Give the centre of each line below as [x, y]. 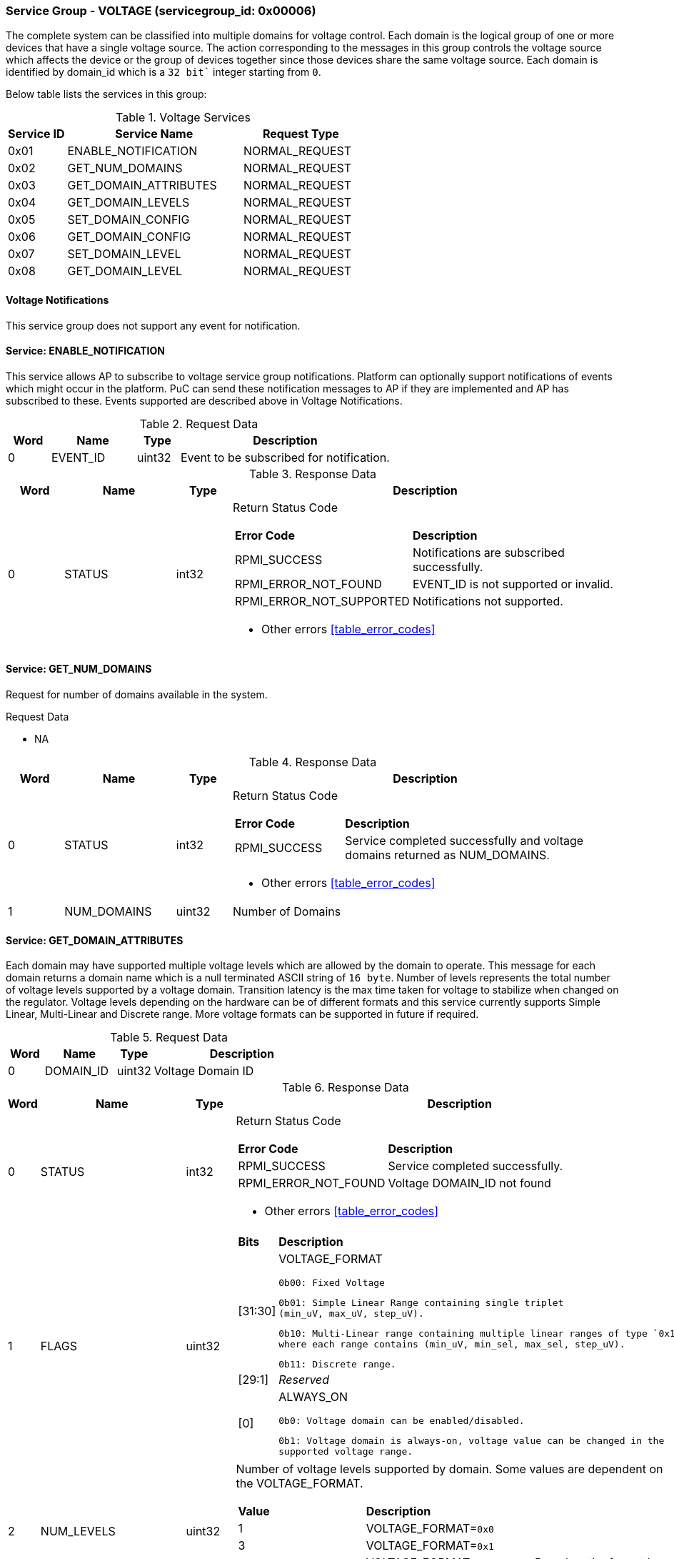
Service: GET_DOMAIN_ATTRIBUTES [95, 940]
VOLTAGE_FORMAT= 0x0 [430, 1529]
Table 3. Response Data [313, 474]
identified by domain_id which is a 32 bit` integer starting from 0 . [164, 72]
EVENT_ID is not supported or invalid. [513, 584]
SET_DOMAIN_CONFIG [129, 220]
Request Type [301, 134]
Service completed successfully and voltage [464, 841]
